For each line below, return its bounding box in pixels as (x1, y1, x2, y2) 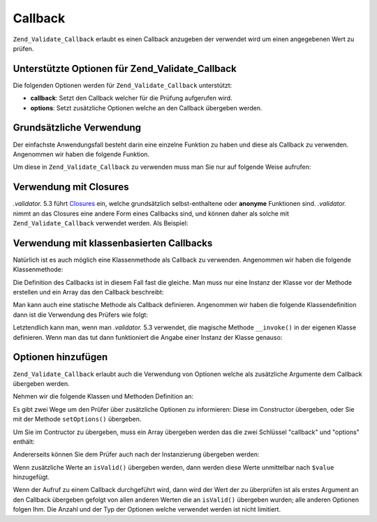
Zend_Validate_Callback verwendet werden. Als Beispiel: (13, 219, 188, 227)
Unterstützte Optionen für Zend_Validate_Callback (13, 63, 237, 75)
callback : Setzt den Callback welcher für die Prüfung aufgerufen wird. (30, 94, 233, 103)
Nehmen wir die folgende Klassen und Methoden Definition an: (13, 392, 194, 401)
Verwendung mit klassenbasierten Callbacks (13, 237, 213, 249)
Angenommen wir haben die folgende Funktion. (13, 150, 150, 158)
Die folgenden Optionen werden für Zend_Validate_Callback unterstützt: (13, 81, 232, 89)
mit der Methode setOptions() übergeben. (13, 415, 142, 424)
